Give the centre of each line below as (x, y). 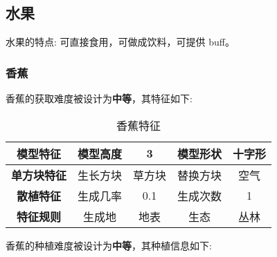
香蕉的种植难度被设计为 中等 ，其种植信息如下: (109, 245)
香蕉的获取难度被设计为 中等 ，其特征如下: (99, 98)
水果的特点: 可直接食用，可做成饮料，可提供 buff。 (120, 42)
